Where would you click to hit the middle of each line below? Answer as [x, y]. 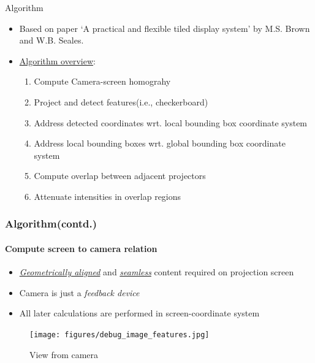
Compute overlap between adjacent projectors [120, 176]
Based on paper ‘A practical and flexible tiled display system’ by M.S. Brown [165, 28]
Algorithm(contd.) [51, 224]
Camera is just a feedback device [79, 292]
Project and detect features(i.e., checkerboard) [121, 101]
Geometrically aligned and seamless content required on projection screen [157, 272]
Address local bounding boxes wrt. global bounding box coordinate [160, 143]
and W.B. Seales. [51, 40]
